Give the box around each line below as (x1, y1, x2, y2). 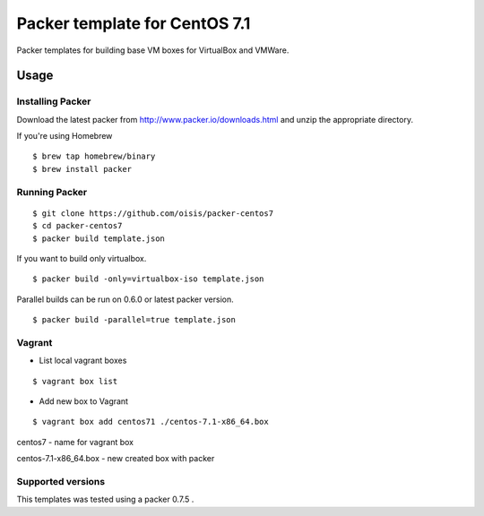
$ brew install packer (32, 164, 133, 174)
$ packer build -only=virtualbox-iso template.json (32, 274, 264, 284)
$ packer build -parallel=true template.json (32, 314, 237, 325)
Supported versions (16, 476, 106, 488)
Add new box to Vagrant (39, 396, 129, 407)
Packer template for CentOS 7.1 (16, 13, 251, 33)
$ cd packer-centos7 (32, 220, 123, 231)
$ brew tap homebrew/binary (32, 151, 156, 161)
